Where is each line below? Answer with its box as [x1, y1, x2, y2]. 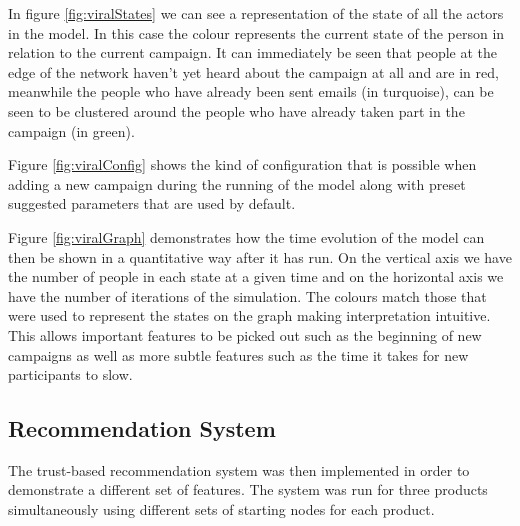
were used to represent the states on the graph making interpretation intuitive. [8, 305, 491, 326]
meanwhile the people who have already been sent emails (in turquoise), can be [8, 81, 494, 102]
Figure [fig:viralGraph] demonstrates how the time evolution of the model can [8, 226, 485, 247]
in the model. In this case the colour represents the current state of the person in [8, 22, 505, 43]
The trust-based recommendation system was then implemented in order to [8, 459, 470, 480]
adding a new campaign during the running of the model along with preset [8, 173, 466, 194]
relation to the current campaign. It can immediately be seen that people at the [8, 42, 498, 63]
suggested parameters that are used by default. [8, 193, 296, 214]
